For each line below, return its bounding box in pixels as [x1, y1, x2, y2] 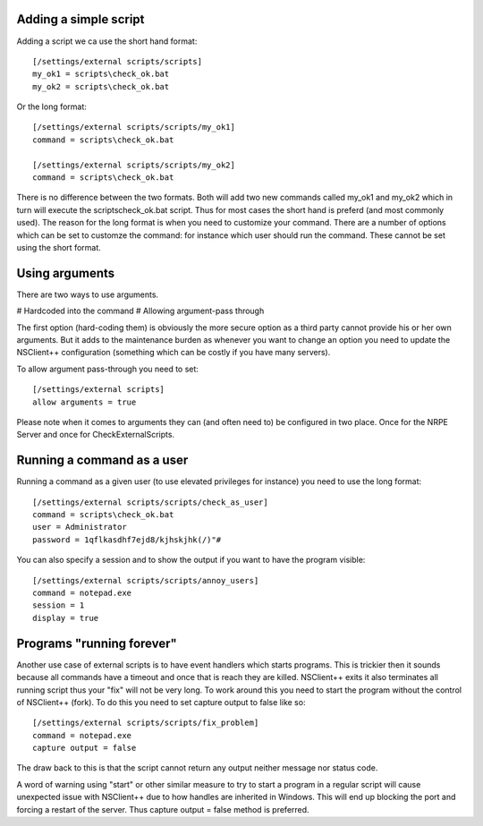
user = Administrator [32, 522, 127, 532]
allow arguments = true [32, 396, 137, 407]
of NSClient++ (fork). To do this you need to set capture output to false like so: [16, 696, 306, 707]
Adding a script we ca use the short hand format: [16, 36, 198, 47]
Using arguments [16, 265, 115, 281]
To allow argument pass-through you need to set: [16, 363, 199, 374]
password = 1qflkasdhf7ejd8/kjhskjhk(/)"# [32, 534, 222, 545]
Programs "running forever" [16, 635, 178, 651]
